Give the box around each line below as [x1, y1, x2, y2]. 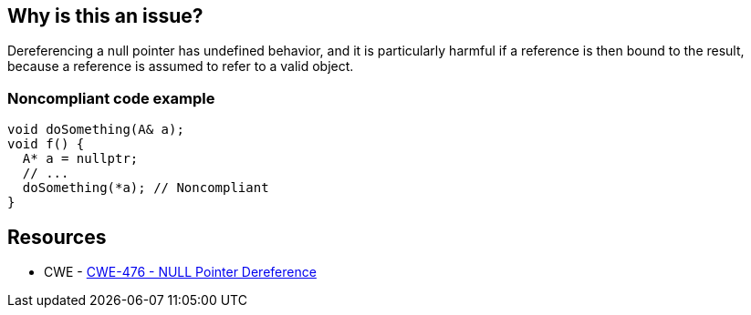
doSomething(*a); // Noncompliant [22, 180, 269, 196]
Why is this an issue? [7, 5, 203, 27]
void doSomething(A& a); [7, 122, 184, 137]
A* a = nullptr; [22, 151, 139, 167]
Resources [7, 225, 107, 249]
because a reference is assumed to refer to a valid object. [7, 58, 354, 75]
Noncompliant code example [7, 88, 215, 107]
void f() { [7, 137, 85, 152]
